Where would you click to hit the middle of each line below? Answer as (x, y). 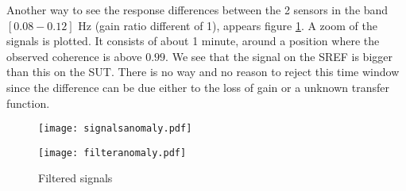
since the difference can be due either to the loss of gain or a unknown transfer (198, 87)
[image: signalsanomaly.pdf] (115, 129)
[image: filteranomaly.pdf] (112, 153)
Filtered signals (75, 178)
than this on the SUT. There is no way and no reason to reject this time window (203, 72)
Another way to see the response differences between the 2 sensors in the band (197, 10)
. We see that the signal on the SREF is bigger (279, 56)
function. (28, 103)
